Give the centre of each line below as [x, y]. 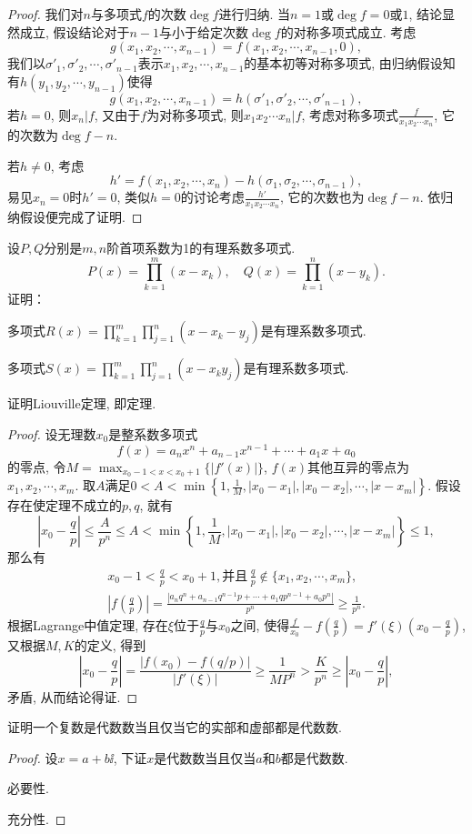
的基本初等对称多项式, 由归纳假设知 [350, 63]
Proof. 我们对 [45, 14]
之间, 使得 [260, 624]
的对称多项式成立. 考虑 [348, 31]
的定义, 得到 [110, 645]
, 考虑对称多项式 [350, 114]
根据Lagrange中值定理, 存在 [88, 624]
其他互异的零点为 [358, 466]
